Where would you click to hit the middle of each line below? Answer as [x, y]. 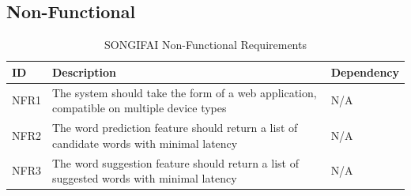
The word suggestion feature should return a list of [175, 162]
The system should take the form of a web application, [184, 92]
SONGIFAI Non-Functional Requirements [205, 45]
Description [84, 72]
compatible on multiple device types [139, 108]
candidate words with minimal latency [145, 143]
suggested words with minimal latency [144, 178]
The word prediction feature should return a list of [175, 128]
